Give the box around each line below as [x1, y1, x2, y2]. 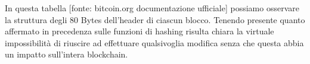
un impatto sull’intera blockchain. [5, 48, 128, 60]
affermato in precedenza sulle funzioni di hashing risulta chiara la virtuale [5, 25, 274, 37]
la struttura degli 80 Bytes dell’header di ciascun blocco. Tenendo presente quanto [5, 13, 305, 25]
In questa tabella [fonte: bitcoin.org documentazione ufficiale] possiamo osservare [5, 2, 299, 14]
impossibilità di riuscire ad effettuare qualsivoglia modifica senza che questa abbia [5, 36, 304, 49]
